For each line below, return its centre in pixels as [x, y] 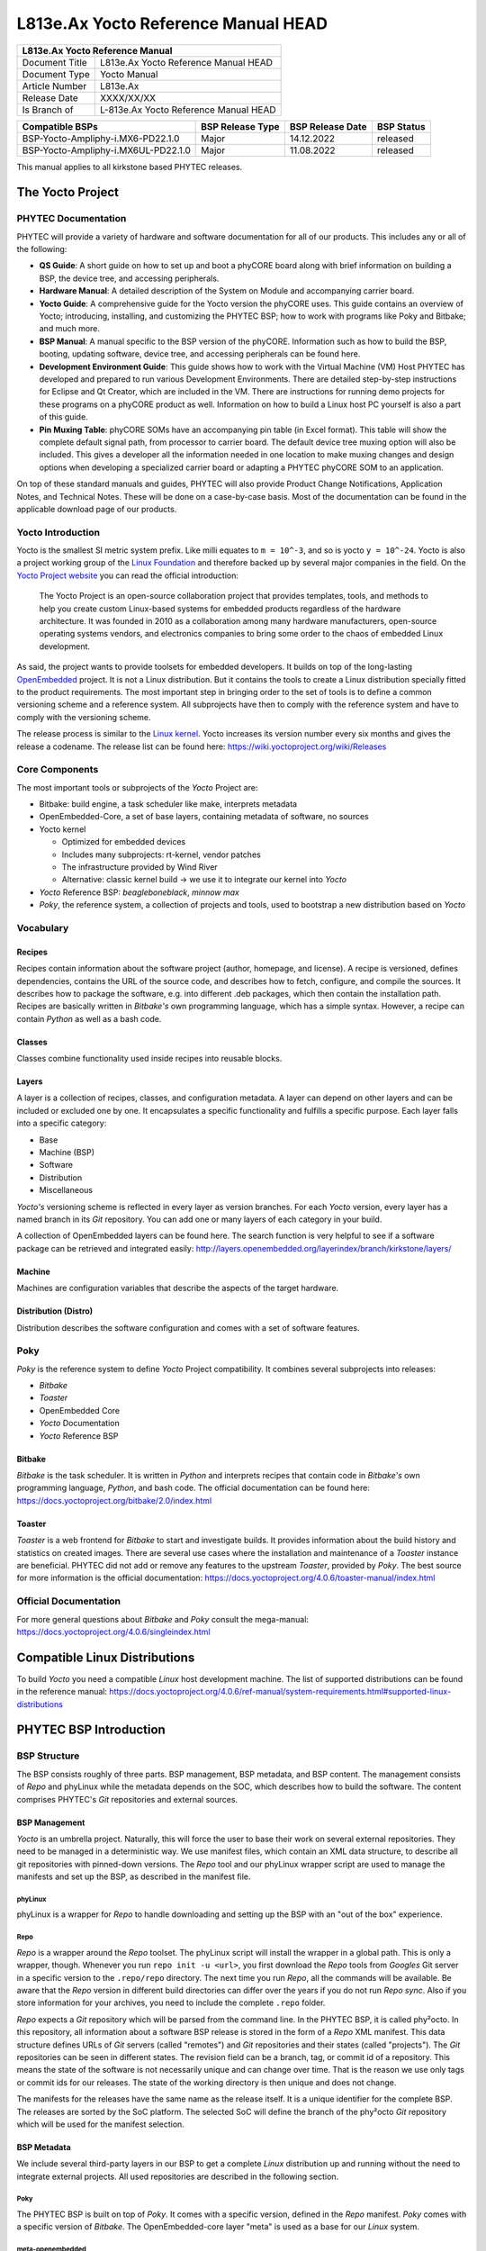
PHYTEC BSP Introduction [91, 1730]
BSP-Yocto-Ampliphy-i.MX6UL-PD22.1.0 [106, 150]
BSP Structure [48, 1756]
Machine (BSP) [67, 1153]
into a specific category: [62, 1123]
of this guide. [64, 417]
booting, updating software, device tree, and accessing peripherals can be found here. [200, 354]
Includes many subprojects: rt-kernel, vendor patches [161, 854]
